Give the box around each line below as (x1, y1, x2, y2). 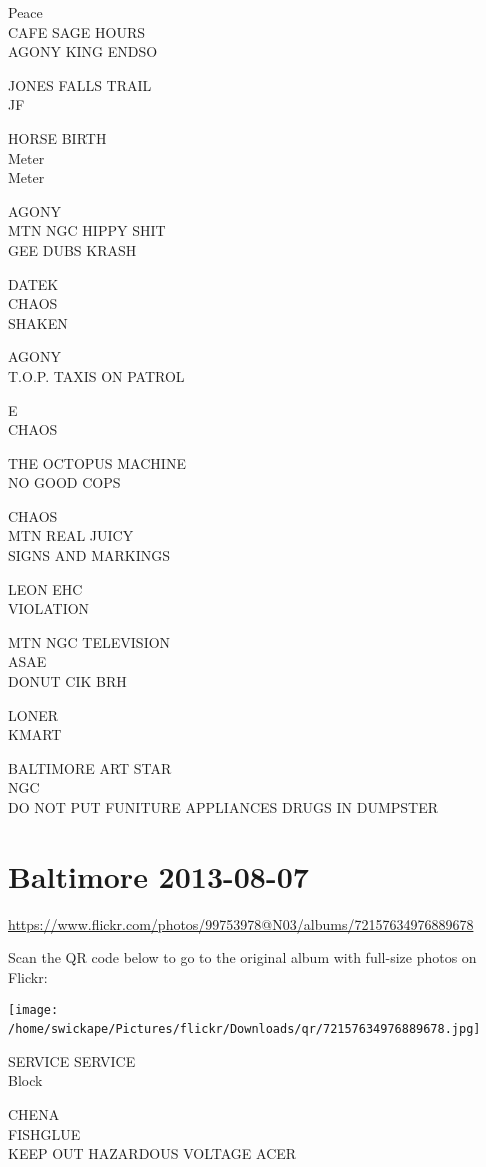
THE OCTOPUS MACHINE (8, 452, 186, 473)
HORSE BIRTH (8, 127, 107, 148)
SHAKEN (8, 312, 68, 333)
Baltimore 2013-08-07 (8, 855, 309, 896)
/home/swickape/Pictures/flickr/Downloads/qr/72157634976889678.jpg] (8, 1022, 481, 1037)
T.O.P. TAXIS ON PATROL (8, 365, 185, 386)
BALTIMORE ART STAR (8, 757, 172, 778)
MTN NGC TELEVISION (8, 631, 171, 652)
